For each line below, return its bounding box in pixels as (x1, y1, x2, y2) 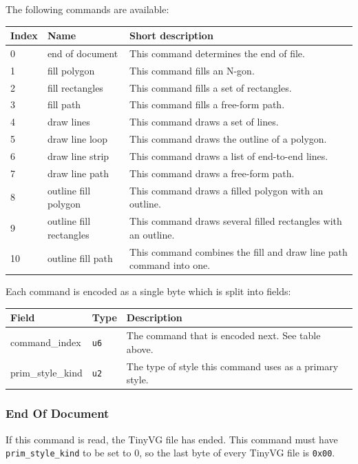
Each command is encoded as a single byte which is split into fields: (6, 284, 291, 299)
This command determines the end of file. (129, 46, 305, 60)
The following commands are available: (6, 2, 169, 16)
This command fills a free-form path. (129, 97, 285, 112)
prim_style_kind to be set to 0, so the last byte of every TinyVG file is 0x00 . (6, 445, 335, 460)
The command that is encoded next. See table (126, 328, 321, 343)
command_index (10, 334, 81, 349)
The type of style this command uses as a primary (126, 359, 339, 373)
